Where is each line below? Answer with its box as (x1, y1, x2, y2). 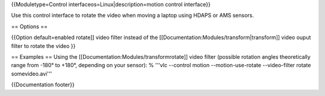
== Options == (11, 23, 48, 30)
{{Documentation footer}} (11, 81, 75, 88)
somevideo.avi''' (11, 70, 52, 77)
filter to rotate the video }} (11, 42, 76, 49)
